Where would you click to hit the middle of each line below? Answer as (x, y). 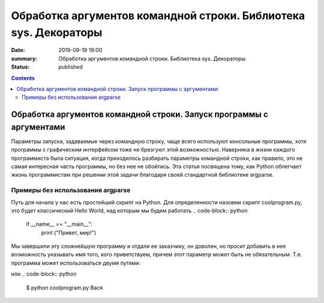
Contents (23, 78)
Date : (18, 50)
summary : (24, 58)
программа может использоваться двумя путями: (76, 263)
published (71, 67)
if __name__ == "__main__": (59, 224)
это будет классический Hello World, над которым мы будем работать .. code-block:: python (129, 210)
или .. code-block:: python (44, 274)
